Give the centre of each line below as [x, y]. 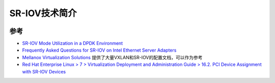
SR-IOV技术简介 [43, 13]
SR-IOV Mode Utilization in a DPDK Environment [73, 44]
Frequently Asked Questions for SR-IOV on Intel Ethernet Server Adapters [99, 50]
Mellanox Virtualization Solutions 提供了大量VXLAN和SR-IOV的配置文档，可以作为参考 [113, 57]
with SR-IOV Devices [44, 71]
